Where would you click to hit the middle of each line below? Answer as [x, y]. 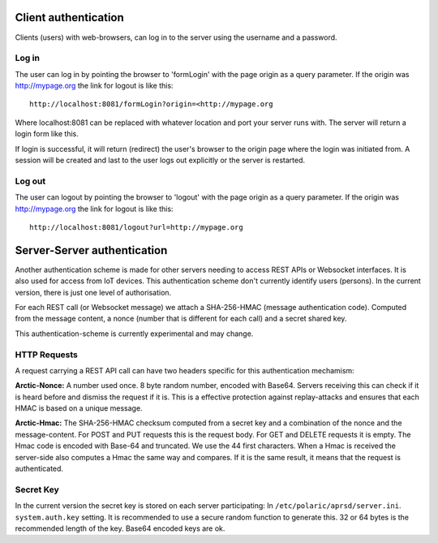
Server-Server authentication [91, 250]
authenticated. [39, 469]
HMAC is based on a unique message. [79, 408]
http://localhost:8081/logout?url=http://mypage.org [136, 227]
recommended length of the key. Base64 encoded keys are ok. [120, 528]
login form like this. [47, 134]
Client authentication [70, 17]
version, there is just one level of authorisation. [93, 292]
